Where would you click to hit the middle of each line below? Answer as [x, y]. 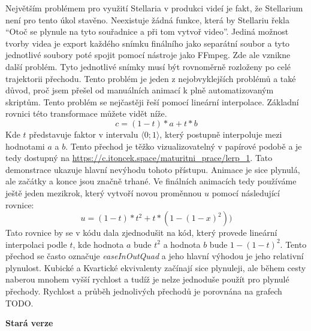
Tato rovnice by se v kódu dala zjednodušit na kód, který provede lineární [141, 233]
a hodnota [182, 244]
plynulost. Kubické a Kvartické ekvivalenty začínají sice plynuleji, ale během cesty [156, 267]
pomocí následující [246, 192]
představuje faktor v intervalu [84, 134]
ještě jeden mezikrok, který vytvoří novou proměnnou [104, 192]
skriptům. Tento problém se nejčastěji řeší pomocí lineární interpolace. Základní [152, 101]
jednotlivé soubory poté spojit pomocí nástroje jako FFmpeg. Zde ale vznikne [148, 55]
